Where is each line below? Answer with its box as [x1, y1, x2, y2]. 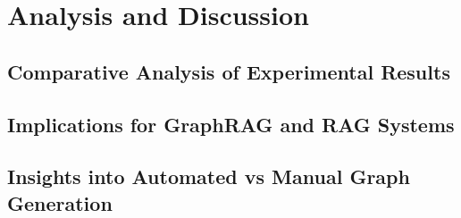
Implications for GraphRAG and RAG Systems [7, 110, 455, 138]
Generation [7, 189, 113, 216]
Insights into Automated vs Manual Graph [7, 163, 410, 190]
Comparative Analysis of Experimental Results [7, 57, 450, 85]
